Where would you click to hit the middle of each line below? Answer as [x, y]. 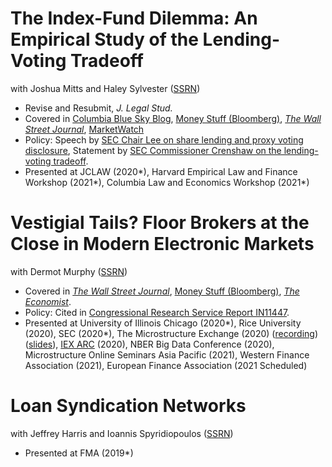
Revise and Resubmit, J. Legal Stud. [98, 108]
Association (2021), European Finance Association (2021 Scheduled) [166, 365]
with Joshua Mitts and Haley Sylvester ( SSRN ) [105, 88]
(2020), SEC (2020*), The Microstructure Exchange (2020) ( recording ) [171, 333]
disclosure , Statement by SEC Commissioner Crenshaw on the [153, 150]
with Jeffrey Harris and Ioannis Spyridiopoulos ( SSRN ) [122, 433]
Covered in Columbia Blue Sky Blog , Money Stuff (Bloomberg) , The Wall [173, 118]
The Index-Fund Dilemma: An [134, 18]
